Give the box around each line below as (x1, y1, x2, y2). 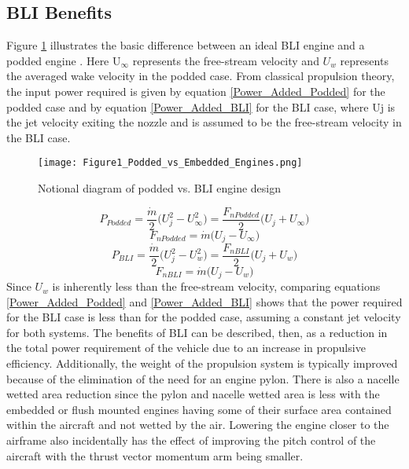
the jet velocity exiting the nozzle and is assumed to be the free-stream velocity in (6, 114, 402, 130)
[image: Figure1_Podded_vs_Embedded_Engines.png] (38, 157, 303, 169)
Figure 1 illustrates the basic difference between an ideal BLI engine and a (6, 37, 365, 53)
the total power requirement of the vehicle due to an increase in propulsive (6, 339, 366, 356)
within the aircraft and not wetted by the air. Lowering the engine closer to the (6, 416, 389, 433)
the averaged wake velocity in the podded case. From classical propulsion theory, (6, 68, 395, 84)
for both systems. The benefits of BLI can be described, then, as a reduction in (6, 324, 388, 340)
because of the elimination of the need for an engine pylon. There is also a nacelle (6, 370, 400, 387)
